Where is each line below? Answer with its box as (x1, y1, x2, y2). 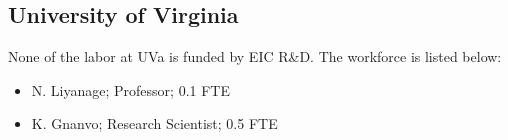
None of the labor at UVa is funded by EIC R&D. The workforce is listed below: (8, 46, 502, 67)
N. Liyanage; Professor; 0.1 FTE (31, 79, 230, 100)
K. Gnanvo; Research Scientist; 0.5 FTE (31, 113, 278, 134)
